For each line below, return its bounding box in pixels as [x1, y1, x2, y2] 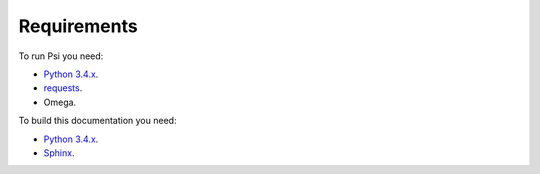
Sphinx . [43, 146, 75, 159]
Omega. [43, 96, 77, 108]
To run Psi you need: [18, 50, 104, 62]
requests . [43, 82, 83, 94]
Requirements [18, 15, 139, 37]
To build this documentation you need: [18, 115, 177, 127]
